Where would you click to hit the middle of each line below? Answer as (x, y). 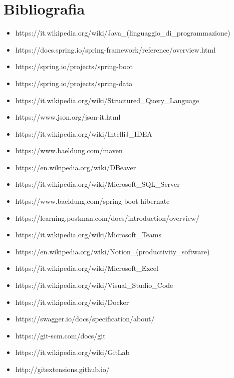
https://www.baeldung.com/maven (69, 150)
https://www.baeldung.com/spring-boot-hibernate (92, 201)
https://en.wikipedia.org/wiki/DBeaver (76, 167)
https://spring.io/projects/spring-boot (74, 66)
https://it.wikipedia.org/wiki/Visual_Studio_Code (94, 285)
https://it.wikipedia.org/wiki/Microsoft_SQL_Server (97, 184)
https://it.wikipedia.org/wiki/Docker (72, 302)
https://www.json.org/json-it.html (68, 117)
